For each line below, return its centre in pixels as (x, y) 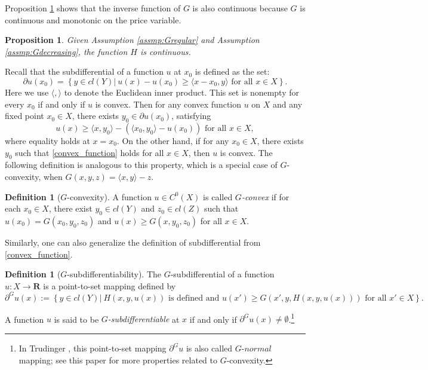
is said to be (76, 319)
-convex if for (265, 196)
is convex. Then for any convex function (168, 104)
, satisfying (191, 116)
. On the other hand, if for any (173, 140)
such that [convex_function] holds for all (90, 152)
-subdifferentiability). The (114, 274)
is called (218, 196)
